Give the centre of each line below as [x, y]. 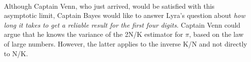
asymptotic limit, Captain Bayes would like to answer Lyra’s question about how [125, 15]
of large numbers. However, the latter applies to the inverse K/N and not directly [125, 43]
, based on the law [216, 34]
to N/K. [16, 53]
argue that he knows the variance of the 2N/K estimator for [94, 34]
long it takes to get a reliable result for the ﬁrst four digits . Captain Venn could [122, 24]
